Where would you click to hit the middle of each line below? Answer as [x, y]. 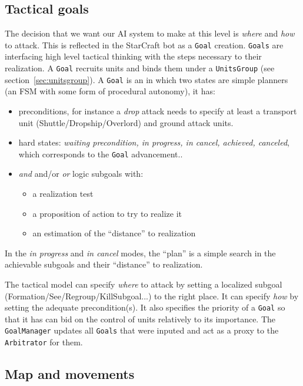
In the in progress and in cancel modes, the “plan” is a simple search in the [140, 253]
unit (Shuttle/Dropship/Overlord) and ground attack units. [126, 122]
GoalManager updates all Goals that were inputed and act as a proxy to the [142, 330]
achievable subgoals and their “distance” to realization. [104, 264]
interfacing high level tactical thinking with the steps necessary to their [133, 56]
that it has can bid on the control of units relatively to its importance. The [140, 319]
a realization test [63, 193]
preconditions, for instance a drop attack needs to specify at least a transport [158, 110]
